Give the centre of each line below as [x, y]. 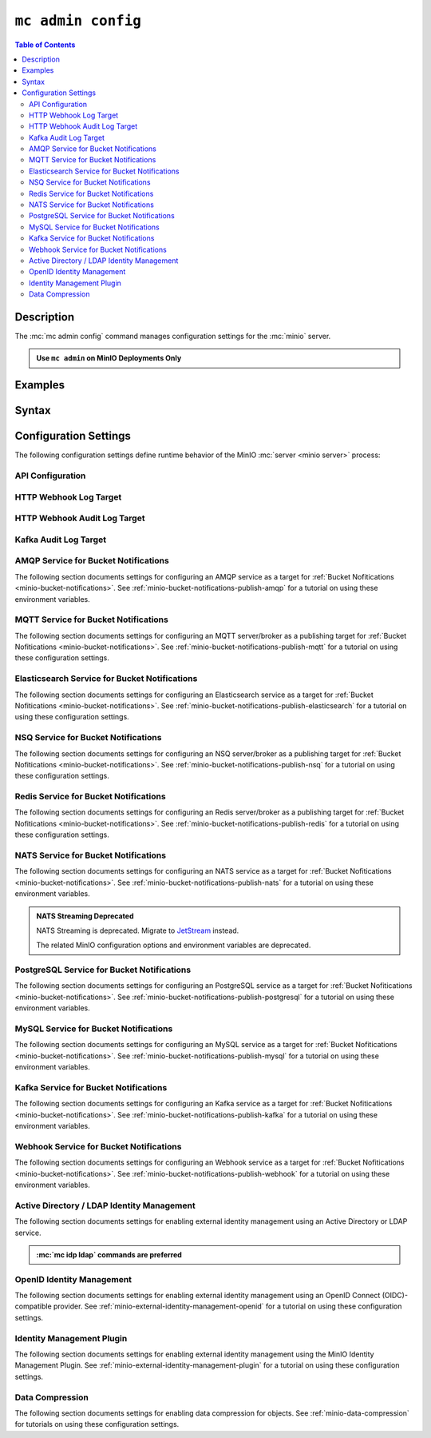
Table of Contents [45, 45]
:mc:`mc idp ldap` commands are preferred [109, 1254]
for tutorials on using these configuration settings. [97, 1424]
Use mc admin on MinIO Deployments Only [109, 358]
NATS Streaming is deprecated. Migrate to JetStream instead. [138, 930]
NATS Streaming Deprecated [85, 916]
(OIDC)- [395, 1296]
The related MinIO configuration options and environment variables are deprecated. [174, 945]
